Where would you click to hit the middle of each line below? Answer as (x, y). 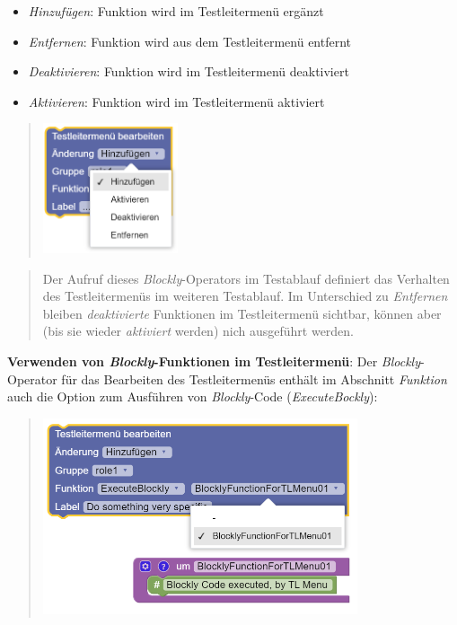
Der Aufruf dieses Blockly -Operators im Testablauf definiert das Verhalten (246, 278)
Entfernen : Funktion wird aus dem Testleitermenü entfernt (190, 41)
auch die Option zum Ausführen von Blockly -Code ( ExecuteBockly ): (193, 396)
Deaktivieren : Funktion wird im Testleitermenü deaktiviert (189, 71)
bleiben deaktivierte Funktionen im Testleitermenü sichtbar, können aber (242, 313)
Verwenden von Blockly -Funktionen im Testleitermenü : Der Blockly (214, 361)
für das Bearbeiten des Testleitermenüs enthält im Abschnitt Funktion (254, 379)
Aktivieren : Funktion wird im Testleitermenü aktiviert (176, 101)
